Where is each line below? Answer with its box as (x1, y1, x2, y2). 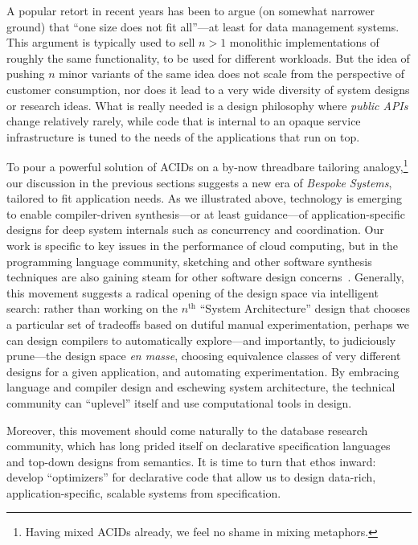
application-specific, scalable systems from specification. (6, 484, 281, 501)
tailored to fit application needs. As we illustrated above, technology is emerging (6, 190, 402, 207)
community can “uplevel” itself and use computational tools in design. (6, 394, 352, 411)
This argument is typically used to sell (6, 34, 195, 51)
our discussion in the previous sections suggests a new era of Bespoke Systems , (6, 174, 392, 191)
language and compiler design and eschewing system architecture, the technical (6, 379, 395, 395)
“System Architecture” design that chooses (199, 300, 411, 317)
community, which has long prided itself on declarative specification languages (6, 437, 391, 454)
